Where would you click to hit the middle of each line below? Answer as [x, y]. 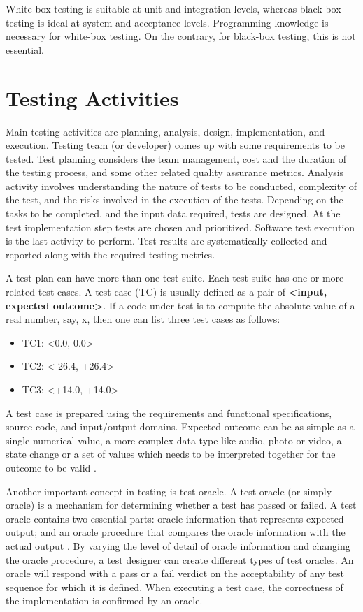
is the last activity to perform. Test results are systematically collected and [166, 241]
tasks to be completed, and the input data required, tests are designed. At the [173, 213]
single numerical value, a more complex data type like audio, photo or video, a [174, 440]
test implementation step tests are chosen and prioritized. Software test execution [180, 227]
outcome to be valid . [51, 467]
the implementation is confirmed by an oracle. [104, 600]
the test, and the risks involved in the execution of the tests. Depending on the [175, 199]
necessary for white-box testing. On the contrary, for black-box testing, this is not [181, 36]
